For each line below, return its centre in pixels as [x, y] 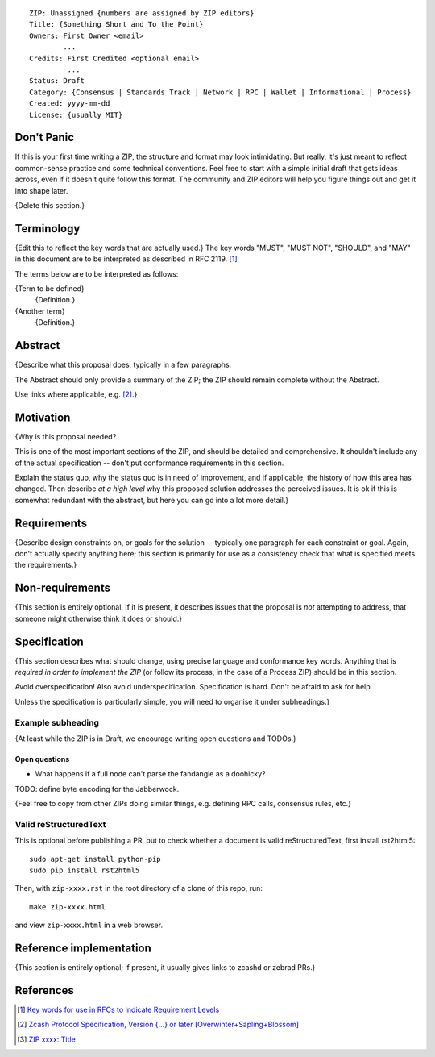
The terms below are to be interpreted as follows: [97, 273]
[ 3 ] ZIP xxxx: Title [46, 1039]
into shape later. [41, 190]
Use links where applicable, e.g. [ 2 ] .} [76, 394]
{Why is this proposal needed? [66, 436]
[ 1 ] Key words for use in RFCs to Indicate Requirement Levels [118, 1010]
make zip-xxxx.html [68, 907]
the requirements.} [46, 565]
